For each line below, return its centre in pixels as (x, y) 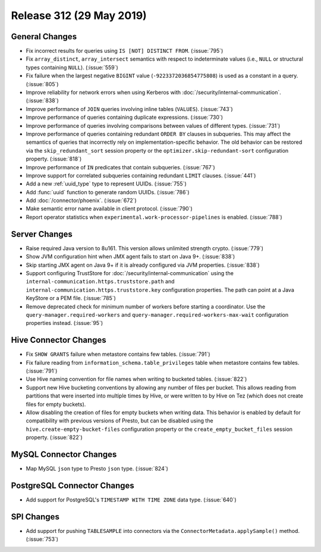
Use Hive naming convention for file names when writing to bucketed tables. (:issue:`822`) (136, 379)
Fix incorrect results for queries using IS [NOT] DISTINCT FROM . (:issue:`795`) (125, 51)
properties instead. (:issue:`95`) (64, 323)
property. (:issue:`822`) (54, 437)
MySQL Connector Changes (64, 454)
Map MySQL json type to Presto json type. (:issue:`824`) (97, 469)
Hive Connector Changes (59, 340)
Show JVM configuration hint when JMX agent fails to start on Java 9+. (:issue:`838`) (130, 257)
